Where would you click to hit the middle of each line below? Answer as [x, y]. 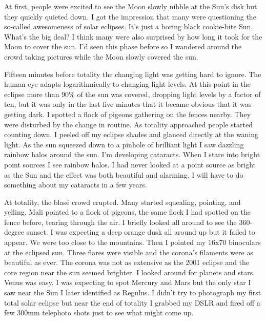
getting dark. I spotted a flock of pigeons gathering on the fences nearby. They [128, 114]
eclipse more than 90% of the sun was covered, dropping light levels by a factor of [132, 94]
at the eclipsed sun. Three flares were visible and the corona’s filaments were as [129, 252]
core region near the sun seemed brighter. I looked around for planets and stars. [130, 272]
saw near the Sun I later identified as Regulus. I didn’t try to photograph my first [133, 292]
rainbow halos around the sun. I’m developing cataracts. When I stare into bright [132, 154]
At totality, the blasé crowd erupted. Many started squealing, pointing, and [122, 202]
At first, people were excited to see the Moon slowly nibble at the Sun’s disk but [131, 6]
